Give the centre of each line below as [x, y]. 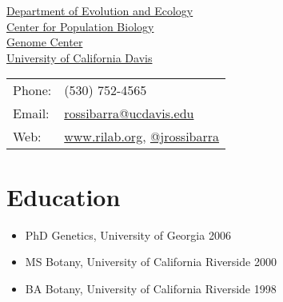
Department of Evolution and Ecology [100, 10]
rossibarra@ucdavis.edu [129, 113]
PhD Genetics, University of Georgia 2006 [128, 234]
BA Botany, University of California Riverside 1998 [151, 288]
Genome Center [45, 42]
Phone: [32, 90]
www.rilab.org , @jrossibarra [142, 137]
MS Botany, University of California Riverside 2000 [151, 262]
